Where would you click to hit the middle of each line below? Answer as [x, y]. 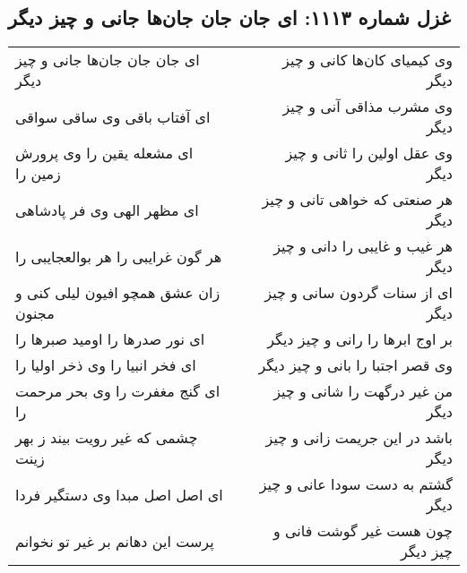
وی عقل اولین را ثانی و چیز [369, 153]
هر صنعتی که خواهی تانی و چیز [357, 200]
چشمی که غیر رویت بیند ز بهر [107, 438]
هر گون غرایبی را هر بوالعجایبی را [119, 256]
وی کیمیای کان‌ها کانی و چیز [368, 60]
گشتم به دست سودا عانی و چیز [356, 484]
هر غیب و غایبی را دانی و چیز [363, 246]
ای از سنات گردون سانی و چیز [359, 293]
